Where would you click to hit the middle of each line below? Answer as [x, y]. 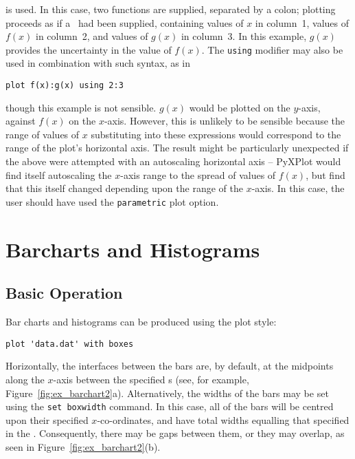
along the [25, 379]
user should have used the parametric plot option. [112, 201]
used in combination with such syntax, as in [98, 63]
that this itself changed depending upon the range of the [124, 188]
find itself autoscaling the [59, 174]
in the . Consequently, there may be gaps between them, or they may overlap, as [175, 433]
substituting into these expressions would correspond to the [216, 134]
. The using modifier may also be [272, 49]
